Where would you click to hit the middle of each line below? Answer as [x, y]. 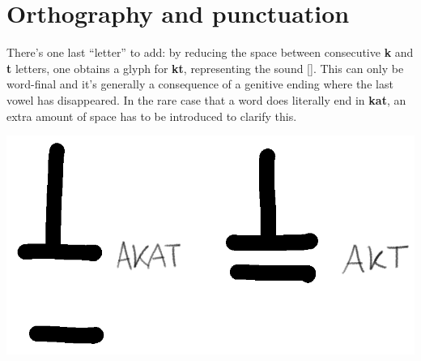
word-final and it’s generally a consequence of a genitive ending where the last [200, 84]
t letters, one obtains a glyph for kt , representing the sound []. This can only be [205, 68]
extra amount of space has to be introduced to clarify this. [152, 116]
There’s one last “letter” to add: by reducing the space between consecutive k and [210, 52]
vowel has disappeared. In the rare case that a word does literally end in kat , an [206, 99]
